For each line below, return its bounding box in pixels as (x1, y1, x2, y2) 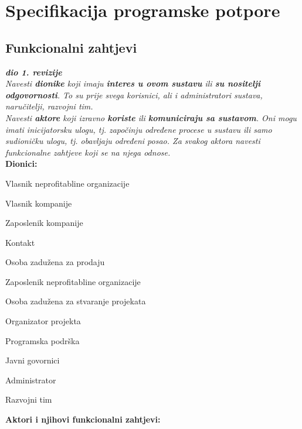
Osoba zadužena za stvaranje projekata (5, 295, 146, 307)
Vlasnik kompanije (5, 197, 72, 209)
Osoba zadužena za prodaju (5, 256, 105, 268)
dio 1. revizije (5, 66, 62, 78)
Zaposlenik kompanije (5, 217, 83, 229)
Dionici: (5, 157, 38, 170)
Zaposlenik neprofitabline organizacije (5, 275, 141, 287)
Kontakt (5, 236, 35, 248)
